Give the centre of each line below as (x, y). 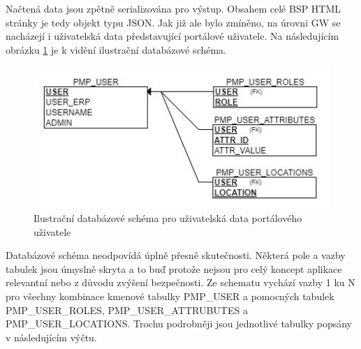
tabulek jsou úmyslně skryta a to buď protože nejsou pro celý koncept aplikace (174, 268)
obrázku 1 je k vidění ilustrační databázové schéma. (116, 49)
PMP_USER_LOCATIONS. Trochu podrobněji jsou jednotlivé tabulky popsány (179, 324)
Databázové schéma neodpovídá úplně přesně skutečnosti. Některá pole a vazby (176, 255)
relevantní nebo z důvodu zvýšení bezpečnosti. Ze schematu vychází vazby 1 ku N (180, 282)
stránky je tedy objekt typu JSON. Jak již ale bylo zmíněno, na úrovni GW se (173, 22)
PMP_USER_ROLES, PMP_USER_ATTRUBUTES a (127, 310)
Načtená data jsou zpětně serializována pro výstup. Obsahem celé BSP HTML (174, 8)
